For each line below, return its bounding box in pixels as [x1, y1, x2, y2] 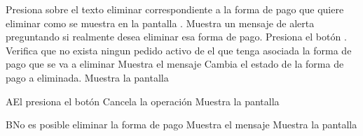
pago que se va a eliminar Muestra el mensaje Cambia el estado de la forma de [6, 56, 344, 71]
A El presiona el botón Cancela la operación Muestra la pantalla [6, 93, 280, 108]
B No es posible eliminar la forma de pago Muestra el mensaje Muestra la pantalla [6, 117, 357, 132]
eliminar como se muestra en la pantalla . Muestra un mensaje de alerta [6, 15, 315, 30]
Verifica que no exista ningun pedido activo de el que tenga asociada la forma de [6, 43, 352, 57]
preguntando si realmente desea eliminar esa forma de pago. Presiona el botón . [6, 29, 347, 44]
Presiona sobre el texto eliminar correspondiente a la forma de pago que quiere [6, 2, 344, 16]
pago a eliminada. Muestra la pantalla [6, 70, 169, 84]
